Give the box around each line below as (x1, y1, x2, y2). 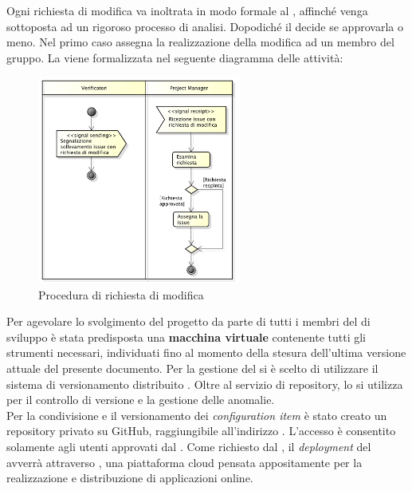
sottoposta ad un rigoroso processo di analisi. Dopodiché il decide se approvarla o (6, 18, 403, 34)
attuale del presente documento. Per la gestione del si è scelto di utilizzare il (6, 360, 379, 377)
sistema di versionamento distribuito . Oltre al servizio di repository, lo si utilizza (6, 375, 403, 392)
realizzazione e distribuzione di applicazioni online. (6, 469, 253, 486)
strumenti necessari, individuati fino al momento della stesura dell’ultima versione (6, 344, 406, 361)
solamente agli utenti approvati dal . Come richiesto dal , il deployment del (6, 438, 371, 454)
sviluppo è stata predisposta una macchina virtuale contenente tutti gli (6, 328, 366, 345)
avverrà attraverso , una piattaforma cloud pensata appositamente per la (6, 453, 363, 470)
